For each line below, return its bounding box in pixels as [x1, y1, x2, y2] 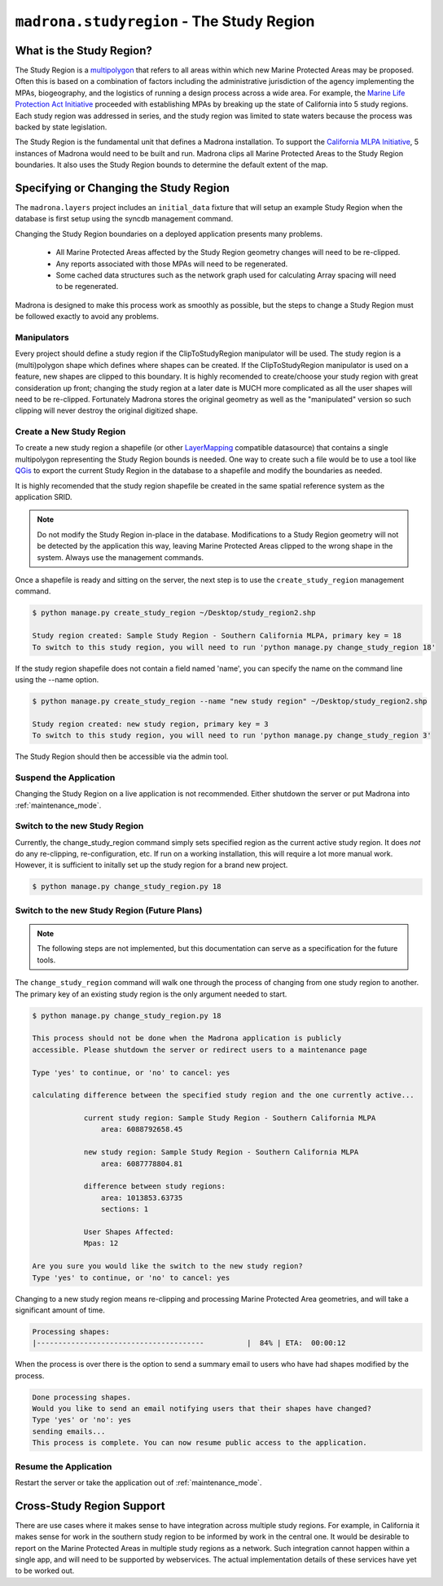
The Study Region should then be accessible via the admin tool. [15, 751, 229, 761]
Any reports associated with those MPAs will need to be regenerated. [55, 259, 288, 269]
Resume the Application [15, 1461, 112, 1472]
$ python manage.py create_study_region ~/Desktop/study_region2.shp [32, 608, 316, 618]
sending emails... [32, 1426, 106, 1436]
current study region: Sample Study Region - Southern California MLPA [83, 1114, 376, 1123]
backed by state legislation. [15, 122, 107, 132]
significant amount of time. [15, 1305, 105, 1315]
